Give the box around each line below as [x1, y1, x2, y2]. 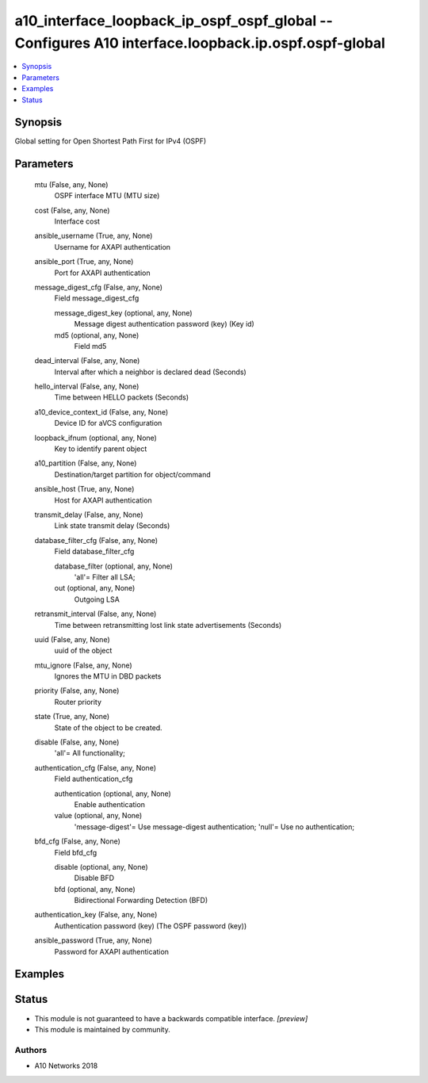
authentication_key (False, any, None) [34, 910, 158, 920]
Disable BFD [74, 873, 115, 883]
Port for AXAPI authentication [54, 268, 151, 277]
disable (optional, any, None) [54, 862, 148, 871]
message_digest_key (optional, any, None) [54, 308, 193, 317]
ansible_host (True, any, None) [34, 484, 135, 494]
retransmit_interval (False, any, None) [34, 609, 157, 618]
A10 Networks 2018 [34, 1061, 98, 1070]
